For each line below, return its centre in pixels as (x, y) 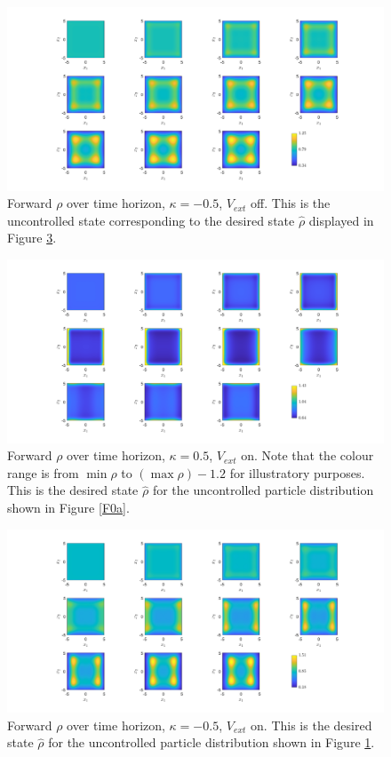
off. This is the (291, 203)
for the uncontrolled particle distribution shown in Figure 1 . (211, 742)
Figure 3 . (32, 238)
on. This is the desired (311, 725)
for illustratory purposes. (297, 472)
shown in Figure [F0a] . (68, 507)
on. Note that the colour (307, 455)
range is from (43, 472)
